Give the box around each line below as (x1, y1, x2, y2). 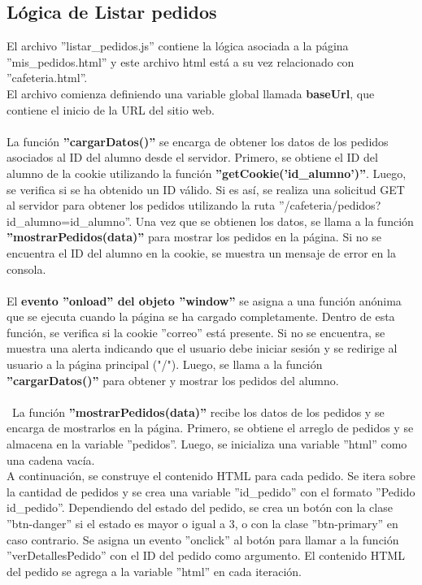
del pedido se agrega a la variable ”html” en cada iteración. (7, 562, 302, 579)
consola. (7, 260, 46, 277)
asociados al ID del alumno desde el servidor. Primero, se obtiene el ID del (7, 149, 378, 166)
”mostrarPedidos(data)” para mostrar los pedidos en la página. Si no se (7, 228, 381, 245)
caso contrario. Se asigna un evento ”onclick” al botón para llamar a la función (7, 531, 399, 548)
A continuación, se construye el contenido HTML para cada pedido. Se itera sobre (7, 467, 415, 484)
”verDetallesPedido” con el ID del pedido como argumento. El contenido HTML (7, 547, 405, 564)
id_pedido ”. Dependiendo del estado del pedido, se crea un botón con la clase (7, 499, 393, 516)
